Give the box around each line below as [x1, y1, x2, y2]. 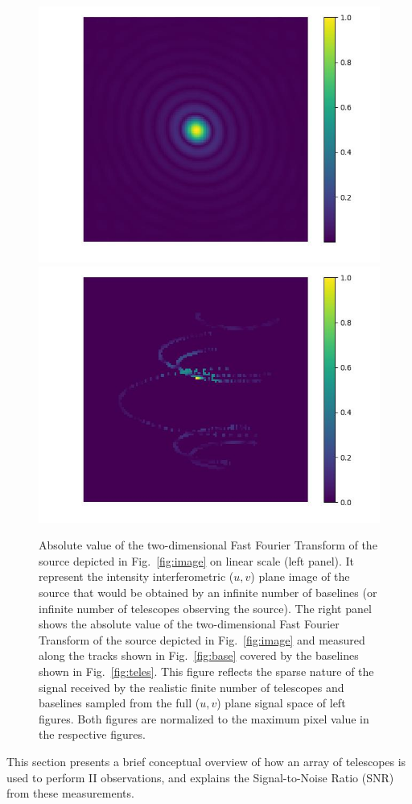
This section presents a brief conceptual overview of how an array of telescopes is [6, 752, 406, 769]
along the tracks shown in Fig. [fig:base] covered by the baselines [39, 647, 359, 664]
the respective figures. [39, 726, 146, 743]
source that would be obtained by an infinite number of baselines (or [39, 583, 377, 600]
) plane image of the [250, 568, 350, 585]
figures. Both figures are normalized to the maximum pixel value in [39, 710, 369, 727]
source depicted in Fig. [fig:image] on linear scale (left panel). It [39, 552, 355, 569]
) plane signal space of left [216, 694, 346, 711]
